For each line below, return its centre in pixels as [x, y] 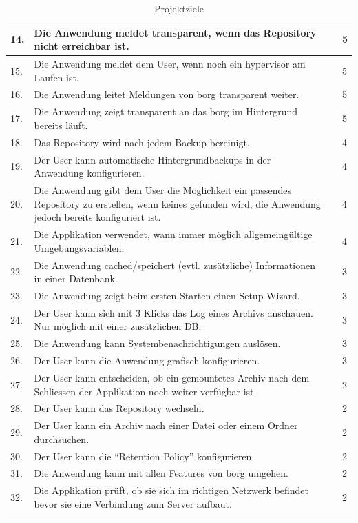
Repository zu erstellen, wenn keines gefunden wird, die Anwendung [177, 203]
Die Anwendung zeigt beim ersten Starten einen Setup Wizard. [167, 295]
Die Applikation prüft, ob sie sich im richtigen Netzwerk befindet [171, 490]
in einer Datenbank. [76, 278]
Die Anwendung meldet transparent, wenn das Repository [175, 32]
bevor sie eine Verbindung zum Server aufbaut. [133, 503]
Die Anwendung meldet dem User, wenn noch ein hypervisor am [170, 64]
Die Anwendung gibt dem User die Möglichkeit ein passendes [163, 190]
